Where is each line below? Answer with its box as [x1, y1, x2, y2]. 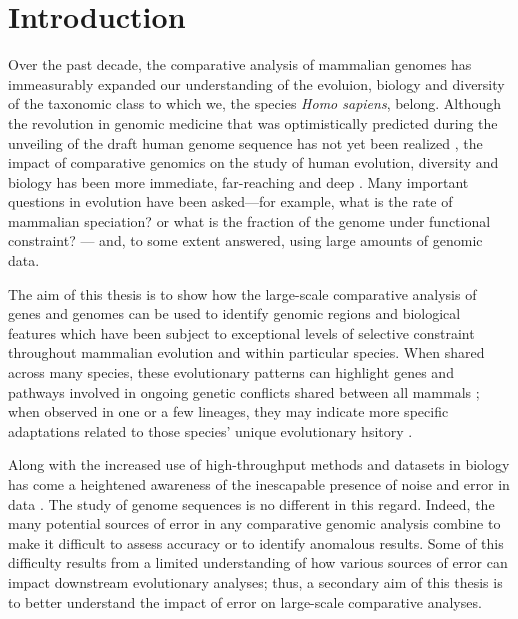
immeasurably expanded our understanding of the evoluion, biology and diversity [8, 73, 505, 94]
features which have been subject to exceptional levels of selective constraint [8, 322, 475, 343]
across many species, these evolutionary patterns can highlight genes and [8, 362, 454, 383]
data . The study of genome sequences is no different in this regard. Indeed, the [8, 493, 495, 514]
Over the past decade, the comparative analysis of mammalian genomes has [8, 54, 472, 75]
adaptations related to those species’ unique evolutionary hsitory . [8, 420, 413, 441]
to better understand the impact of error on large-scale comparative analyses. [8, 591, 482, 612]
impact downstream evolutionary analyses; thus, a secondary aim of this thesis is [8, 571, 503, 592]
